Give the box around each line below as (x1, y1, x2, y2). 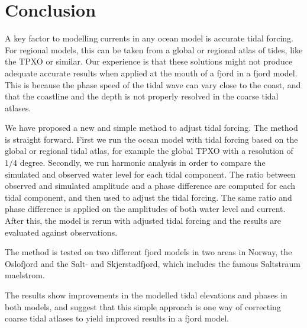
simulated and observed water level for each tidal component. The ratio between (5, 168, 296, 180)
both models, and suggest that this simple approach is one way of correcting (5, 300, 281, 313)
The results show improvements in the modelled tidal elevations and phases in (5, 289, 287, 301)
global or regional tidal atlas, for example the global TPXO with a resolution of (5, 144, 293, 157)
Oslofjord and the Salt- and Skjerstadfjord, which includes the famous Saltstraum (5, 257, 300, 269)
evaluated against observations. (5, 226, 118, 238)
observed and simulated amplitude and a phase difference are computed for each (5, 179, 296, 192)
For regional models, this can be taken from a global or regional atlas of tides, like (5, 43, 303, 56)
